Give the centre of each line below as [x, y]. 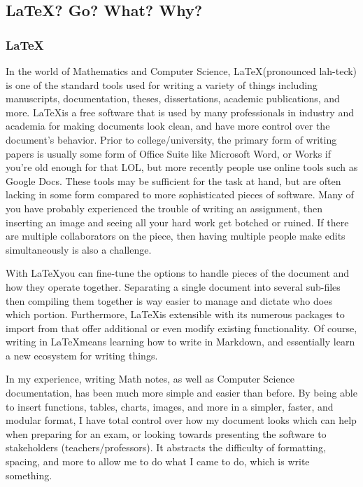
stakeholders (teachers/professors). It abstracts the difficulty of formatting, [166, 447]
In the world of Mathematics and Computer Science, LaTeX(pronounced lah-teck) [181, 71]
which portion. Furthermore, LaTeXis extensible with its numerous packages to [175, 314]
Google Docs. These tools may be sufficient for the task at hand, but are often [173, 180]
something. [29, 475]
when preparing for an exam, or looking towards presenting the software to [166, 433]
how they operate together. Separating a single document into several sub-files [173, 286]
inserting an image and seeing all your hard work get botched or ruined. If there [177, 222]
